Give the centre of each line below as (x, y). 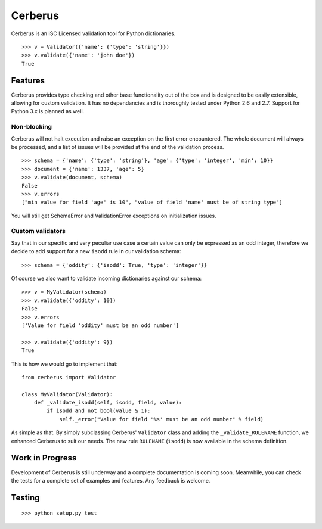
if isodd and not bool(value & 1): (99, 411)
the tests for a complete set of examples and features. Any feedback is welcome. (111, 480)
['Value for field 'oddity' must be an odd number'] (100, 325)
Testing (25, 497)
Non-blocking (32, 127)
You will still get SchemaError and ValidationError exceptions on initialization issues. (114, 216)
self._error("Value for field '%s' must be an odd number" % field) (162, 419)
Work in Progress (44, 458)
